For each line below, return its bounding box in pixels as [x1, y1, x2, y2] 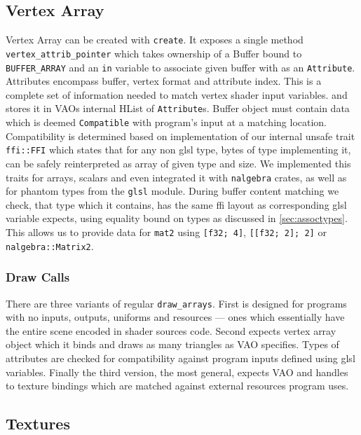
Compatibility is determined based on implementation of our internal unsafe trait [6, 128, 355, 143]
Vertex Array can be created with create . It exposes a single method [6, 32, 304, 47]
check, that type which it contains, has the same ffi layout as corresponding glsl [6, 197, 347, 212]
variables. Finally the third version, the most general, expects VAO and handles [6, 364, 348, 379]
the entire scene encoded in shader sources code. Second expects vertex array [6, 323, 336, 338]
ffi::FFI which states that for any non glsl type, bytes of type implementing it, [6, 142, 351, 157]
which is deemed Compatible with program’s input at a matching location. [6, 115, 327, 130]
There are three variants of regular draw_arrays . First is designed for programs [6, 296, 347, 310]
